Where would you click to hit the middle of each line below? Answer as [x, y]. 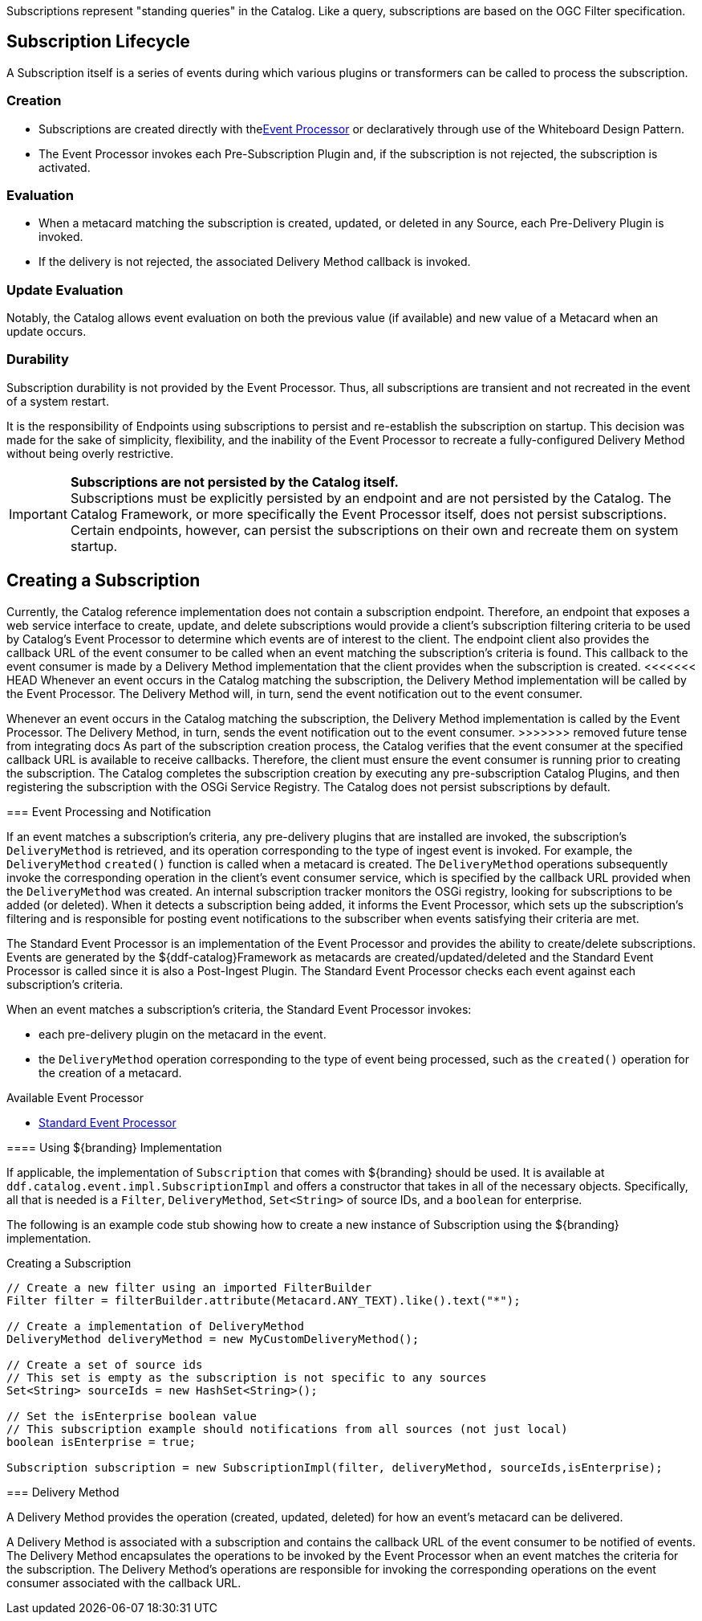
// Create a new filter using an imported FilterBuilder [189, 1287]
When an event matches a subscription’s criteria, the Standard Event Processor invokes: [239, 1009]
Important [38, 514]
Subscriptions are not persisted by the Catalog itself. [234, 482]
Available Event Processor [75, 1097]
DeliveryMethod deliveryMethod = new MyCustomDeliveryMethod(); [213, 1339]
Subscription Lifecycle [98, 42]
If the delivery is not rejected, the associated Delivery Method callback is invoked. [255, 262]
